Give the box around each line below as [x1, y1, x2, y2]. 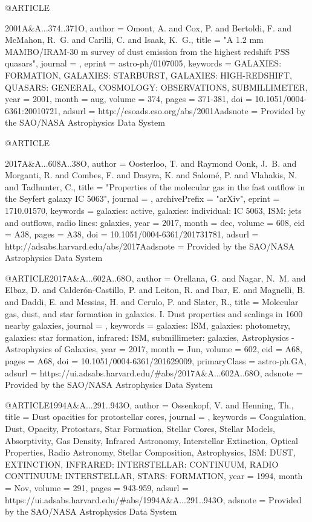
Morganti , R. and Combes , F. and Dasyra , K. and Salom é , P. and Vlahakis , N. [5, 169, 297, 181]
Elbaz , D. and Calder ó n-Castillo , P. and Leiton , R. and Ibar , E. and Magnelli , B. [5, 283, 305, 296]
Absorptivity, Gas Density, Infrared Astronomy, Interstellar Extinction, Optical [5, 434, 298, 446]
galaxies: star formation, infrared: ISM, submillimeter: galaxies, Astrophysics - [5, 330, 294, 343]
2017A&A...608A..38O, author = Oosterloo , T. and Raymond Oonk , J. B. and [5, 156, 297, 169]
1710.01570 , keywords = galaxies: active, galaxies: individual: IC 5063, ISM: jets [5, 204, 302, 216]
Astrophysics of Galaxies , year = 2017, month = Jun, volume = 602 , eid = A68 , [5, 343, 302, 355]
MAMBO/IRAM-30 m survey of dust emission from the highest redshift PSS [5, 45, 290, 57]
